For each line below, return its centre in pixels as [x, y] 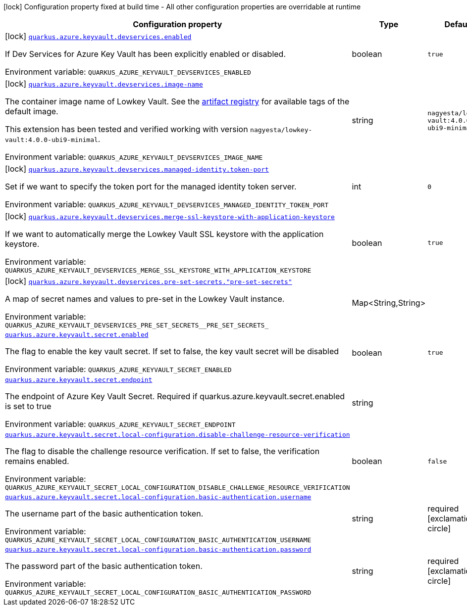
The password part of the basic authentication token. [104, 566]
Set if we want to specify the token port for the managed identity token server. [151, 187]
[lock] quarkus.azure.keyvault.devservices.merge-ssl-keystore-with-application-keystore [170, 216]
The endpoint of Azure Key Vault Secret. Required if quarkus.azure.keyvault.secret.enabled [175, 396]
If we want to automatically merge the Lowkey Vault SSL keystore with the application [164, 234]
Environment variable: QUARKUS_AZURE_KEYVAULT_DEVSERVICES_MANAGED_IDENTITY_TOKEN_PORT [167, 204]
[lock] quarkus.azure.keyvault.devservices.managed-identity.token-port [137, 169]
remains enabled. [37, 461]
